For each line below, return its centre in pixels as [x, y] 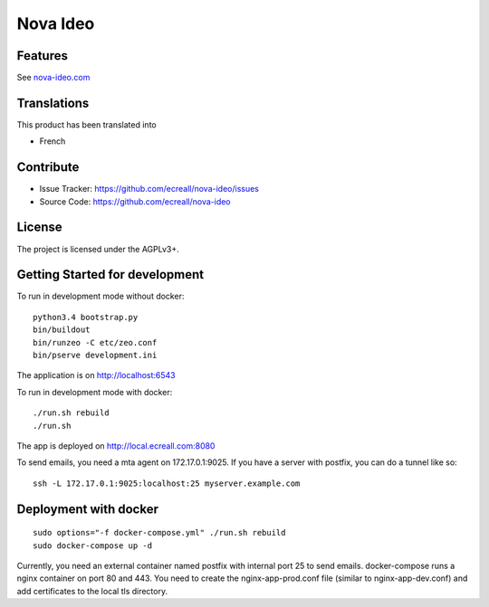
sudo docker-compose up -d [93, 545]
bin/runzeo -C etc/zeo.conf [95, 342]
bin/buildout [62, 330]
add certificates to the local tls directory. [92, 591]
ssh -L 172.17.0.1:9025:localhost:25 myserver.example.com [167, 483]
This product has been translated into [87, 124]
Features [42, 56]
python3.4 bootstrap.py [86, 317]
